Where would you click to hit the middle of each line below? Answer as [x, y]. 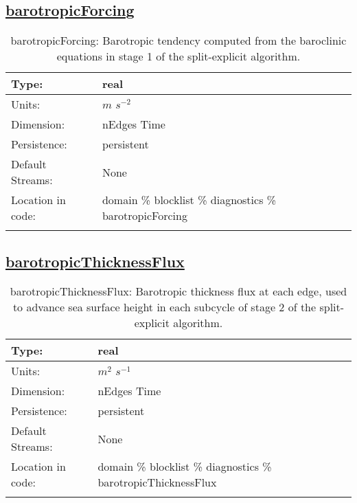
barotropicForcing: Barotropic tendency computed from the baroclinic [178, 41]
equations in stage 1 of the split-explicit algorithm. [178, 56]
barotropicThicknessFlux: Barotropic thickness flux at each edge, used [178, 291]
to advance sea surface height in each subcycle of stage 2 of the [164, 307]
